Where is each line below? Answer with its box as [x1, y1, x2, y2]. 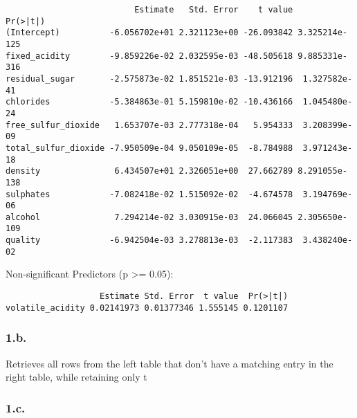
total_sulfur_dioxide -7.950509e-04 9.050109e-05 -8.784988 [6, 143, 293, 153]
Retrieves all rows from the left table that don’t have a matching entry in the [6, 356, 333, 370]
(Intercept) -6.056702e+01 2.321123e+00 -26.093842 [6, 28, 293, 38]
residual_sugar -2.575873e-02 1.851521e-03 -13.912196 [6, 73, 293, 84]
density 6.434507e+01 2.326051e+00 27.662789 [6, 166, 293, 176]
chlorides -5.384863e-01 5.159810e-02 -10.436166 [6, 97, 293, 107]
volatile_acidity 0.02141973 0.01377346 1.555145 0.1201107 [6, 302, 289, 313]
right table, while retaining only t [6, 370, 147, 384]
